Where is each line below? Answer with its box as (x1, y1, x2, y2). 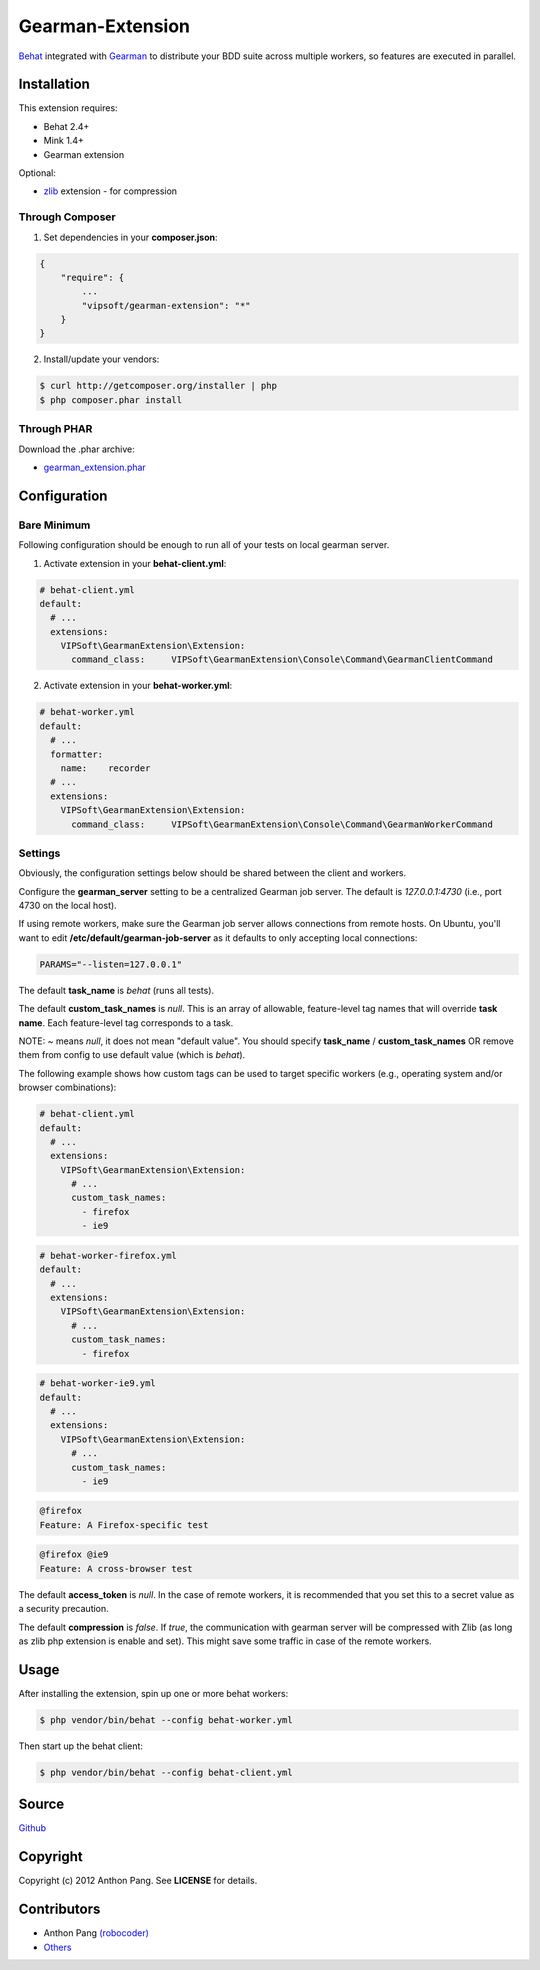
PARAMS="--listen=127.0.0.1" (39, 958, 183, 970)
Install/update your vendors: (43, 353, 160, 365)
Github (18, 1822, 47, 1834)
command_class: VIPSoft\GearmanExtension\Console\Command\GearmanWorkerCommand (71, 818, 494, 830)
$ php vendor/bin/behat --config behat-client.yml (39, 1766, 294, 1778)
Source (18, 1796, 65, 1813)
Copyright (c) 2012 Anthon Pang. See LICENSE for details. (18, 1875, 258, 1887)
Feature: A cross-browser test (39, 1563, 194, 1574)
